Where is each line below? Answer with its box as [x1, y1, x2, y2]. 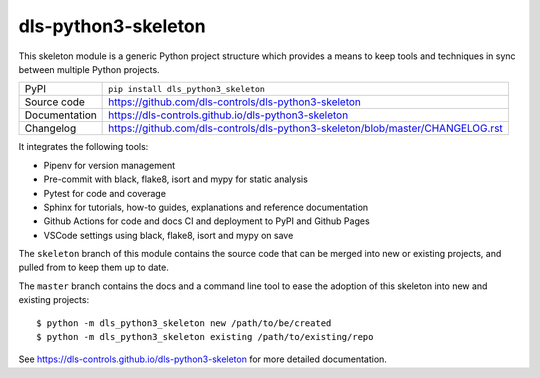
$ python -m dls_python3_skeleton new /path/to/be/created [36, 317, 332, 329]
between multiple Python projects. [18, 63, 160, 75]
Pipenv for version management [43, 159, 176, 171]
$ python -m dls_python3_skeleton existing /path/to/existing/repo [36, 331, 374, 343]
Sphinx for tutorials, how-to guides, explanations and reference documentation [43, 201, 369, 213]
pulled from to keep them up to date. [18, 261, 169, 274]
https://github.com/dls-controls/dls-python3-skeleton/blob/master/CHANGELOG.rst [108, 121, 504, 135]
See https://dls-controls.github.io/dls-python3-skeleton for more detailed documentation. [18, 353, 387, 365]
